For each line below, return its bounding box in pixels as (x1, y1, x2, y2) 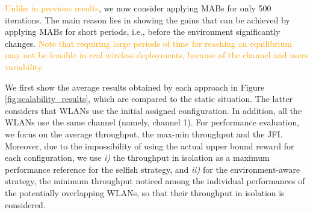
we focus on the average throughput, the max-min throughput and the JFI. (5, 127, 283, 140)
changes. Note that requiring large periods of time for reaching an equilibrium (5, 37, 292, 49)
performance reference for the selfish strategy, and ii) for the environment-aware (5, 163, 300, 175)
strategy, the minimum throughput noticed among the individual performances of (5, 175, 305, 187)
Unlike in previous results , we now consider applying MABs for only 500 (5, 2, 271, 14)
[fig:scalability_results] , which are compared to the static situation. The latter (5, 92, 293, 105)
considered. (5, 198, 46, 211)
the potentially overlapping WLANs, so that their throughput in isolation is (5, 186, 285, 199)
